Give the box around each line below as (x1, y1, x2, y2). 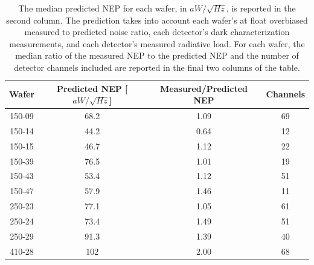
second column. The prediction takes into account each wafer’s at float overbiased (6, 13, 308, 26)
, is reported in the (226, 2, 296, 14)
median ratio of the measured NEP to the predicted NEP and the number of (15, 49, 299, 62)
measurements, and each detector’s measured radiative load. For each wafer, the (9, 37, 305, 50)
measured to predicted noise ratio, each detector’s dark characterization (24, 25, 290, 38)
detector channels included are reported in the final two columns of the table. (14, 61, 300, 73)
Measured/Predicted (160, 82, 248, 94)
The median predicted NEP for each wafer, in (18, 2, 187, 14)
